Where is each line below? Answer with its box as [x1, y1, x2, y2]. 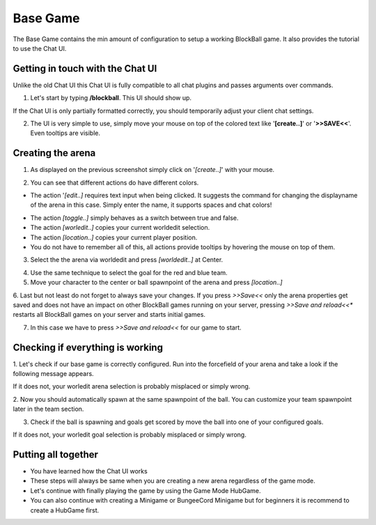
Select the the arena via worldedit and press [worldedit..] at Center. [30, 256, 224, 264]
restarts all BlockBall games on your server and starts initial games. [13, 311, 205, 319]
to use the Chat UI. [13, 44, 67, 52]
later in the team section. [13, 405, 84, 414]
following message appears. [13, 370, 94, 378]
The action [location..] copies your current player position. [30, 233, 198, 242]
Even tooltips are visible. [30, 129, 101, 137]
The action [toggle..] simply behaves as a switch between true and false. [30, 213, 240, 222]
